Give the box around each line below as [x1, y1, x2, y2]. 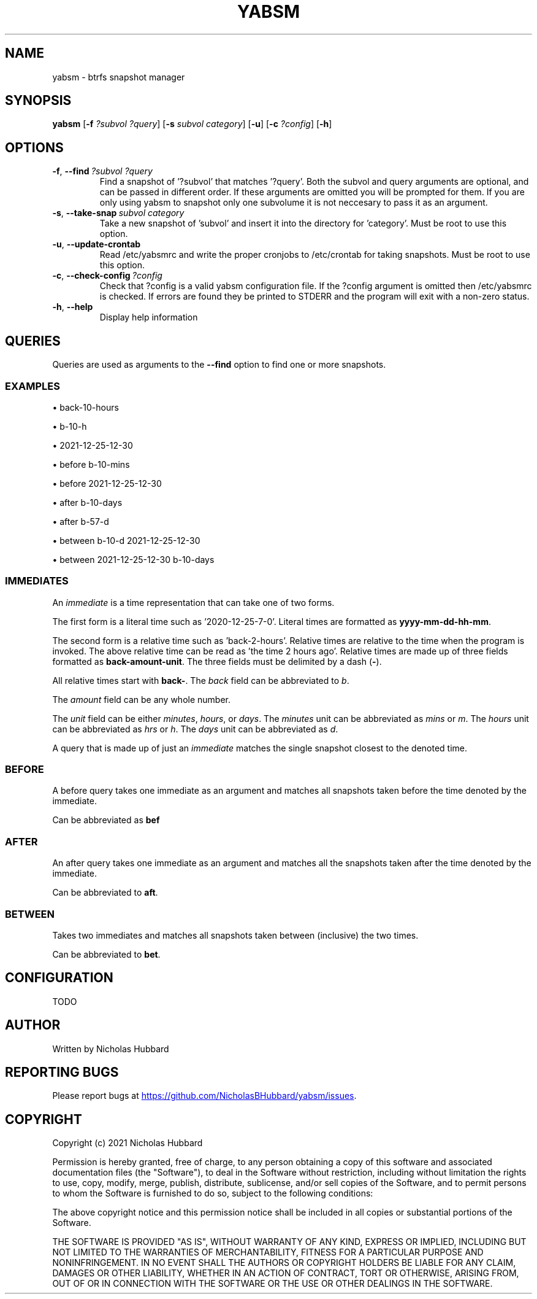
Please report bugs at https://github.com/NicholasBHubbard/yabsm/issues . [52, 1090, 357, 1101]
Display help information [99, 312, 198, 323]
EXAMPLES [5, 379, 60, 392]
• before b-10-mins [52, 459, 130, 470]
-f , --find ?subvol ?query [52, 166, 153, 177]
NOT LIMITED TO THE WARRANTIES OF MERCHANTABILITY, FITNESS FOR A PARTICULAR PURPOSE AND [52, 1247, 484, 1258]
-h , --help [52, 301, 93, 312]
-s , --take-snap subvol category [52, 207, 185, 219]
